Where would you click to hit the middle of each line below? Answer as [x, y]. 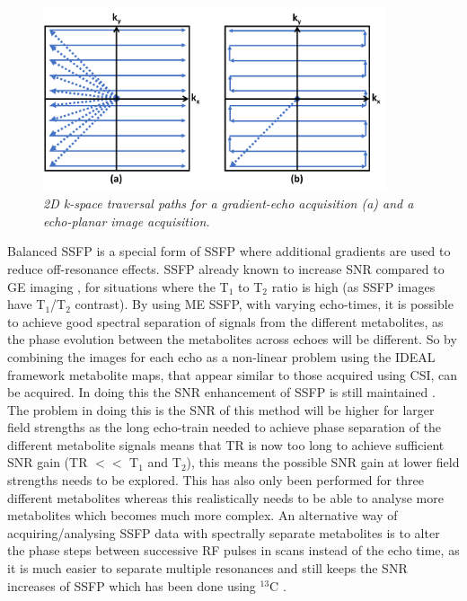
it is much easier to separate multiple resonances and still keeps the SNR [207, 568]
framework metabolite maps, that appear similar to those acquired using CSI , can [233, 374]
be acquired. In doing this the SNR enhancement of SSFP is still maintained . [221, 392]
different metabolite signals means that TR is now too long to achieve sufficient [226, 444]
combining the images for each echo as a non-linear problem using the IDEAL [221, 356]
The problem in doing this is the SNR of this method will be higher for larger [221, 409]
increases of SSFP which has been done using [132, 585]
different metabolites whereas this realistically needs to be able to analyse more [225, 497]
